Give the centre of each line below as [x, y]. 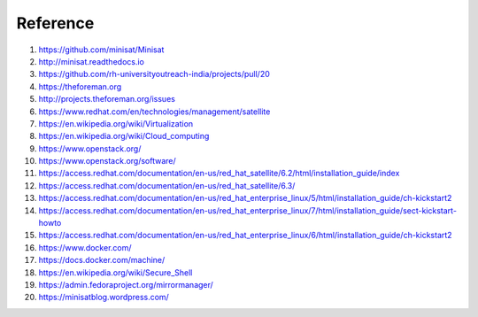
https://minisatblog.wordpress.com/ [104, 298]
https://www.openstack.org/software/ [107, 161]
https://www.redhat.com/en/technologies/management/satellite [154, 112]
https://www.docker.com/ [85, 247]
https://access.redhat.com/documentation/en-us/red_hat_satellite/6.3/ [167, 185]
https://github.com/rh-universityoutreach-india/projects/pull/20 [154, 74]
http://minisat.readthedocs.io [92, 61]
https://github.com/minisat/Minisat [101, 50]
